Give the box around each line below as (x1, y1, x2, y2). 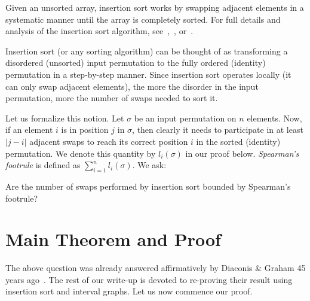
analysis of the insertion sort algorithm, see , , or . (5, 25, 194, 37)
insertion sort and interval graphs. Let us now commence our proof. (5, 285, 253, 297)
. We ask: (132, 159, 167, 171)
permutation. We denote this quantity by (5, 147, 156, 159)
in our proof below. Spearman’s (185, 147, 299, 159)
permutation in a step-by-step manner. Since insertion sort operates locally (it (5, 68, 291, 80)
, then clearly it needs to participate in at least (132, 123, 303, 136)
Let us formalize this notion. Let (5, 111, 124, 124)
